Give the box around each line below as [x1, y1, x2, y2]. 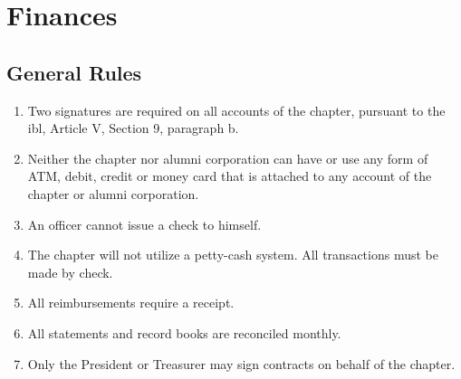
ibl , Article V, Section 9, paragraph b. [27, 118, 239, 137]
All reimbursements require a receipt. [27, 293, 235, 312]
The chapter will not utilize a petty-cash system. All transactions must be [27, 245, 438, 264]
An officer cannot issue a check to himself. [27, 214, 262, 233]
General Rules [6, 58, 142, 86]
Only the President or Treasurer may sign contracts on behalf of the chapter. [27, 354, 456, 373]
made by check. [27, 262, 113, 281]
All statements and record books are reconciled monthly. [27, 323, 341, 342]
